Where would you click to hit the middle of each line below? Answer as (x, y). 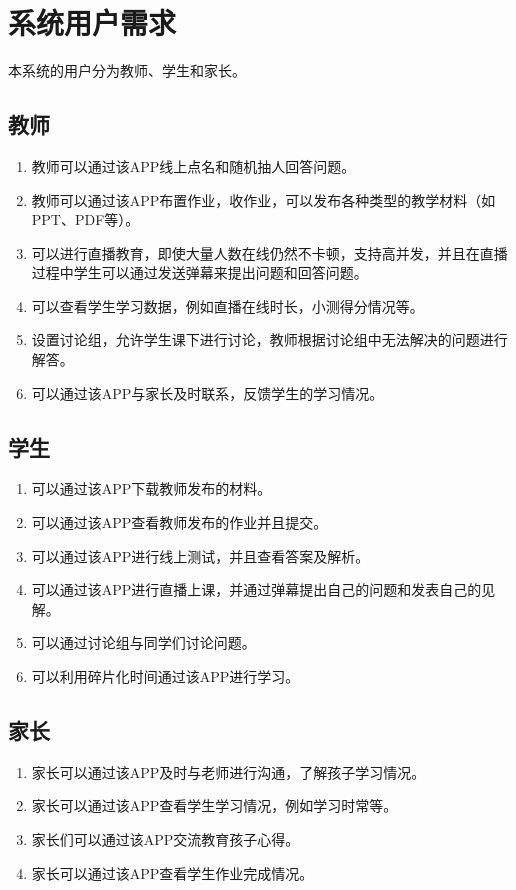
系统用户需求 (92, 22)
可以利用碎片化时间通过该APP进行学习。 (165, 676)
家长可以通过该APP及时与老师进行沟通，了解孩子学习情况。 (228, 771)
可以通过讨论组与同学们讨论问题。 (143, 642)
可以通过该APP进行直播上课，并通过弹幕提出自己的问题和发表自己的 (256, 589)
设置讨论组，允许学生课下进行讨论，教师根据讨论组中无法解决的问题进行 (269, 339)
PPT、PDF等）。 (85, 219)
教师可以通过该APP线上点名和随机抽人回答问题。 (193, 165)
